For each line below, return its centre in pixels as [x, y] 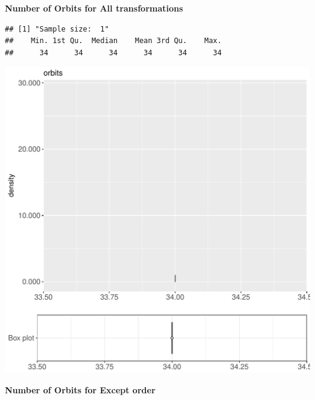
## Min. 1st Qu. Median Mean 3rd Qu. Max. [113, 41]
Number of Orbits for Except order [80, 389]
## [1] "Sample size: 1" [57, 29]
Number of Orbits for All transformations [94, 8]
